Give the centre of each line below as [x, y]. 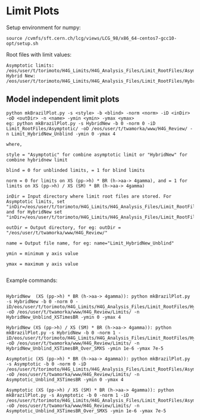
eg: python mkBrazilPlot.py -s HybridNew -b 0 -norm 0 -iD [81, 123]
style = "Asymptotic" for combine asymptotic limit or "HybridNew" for [97, 155]
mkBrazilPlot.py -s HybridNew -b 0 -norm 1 [61, 333]
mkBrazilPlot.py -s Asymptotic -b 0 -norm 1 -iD [68, 395]
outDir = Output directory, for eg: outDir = [63, 227]
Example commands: [32, 280]
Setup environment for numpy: [44, 27]
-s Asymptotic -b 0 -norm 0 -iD [46, 364]
